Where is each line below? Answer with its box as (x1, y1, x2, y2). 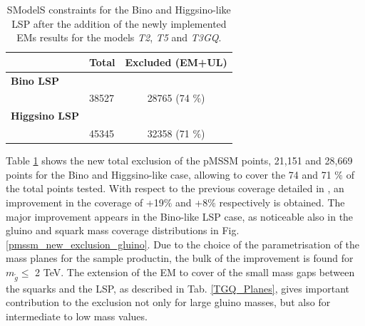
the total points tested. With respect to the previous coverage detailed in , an (6, 181, 344, 196)
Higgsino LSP (11, 108, 79, 123)
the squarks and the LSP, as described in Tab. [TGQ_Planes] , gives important (6, 280, 349, 295)
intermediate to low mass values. (6, 308, 148, 323)
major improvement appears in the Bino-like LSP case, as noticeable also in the (6, 209, 354, 224)
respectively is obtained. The (219, 195, 345, 210)
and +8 (175, 195, 208, 210)
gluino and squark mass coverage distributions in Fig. (6, 223, 240, 238)
